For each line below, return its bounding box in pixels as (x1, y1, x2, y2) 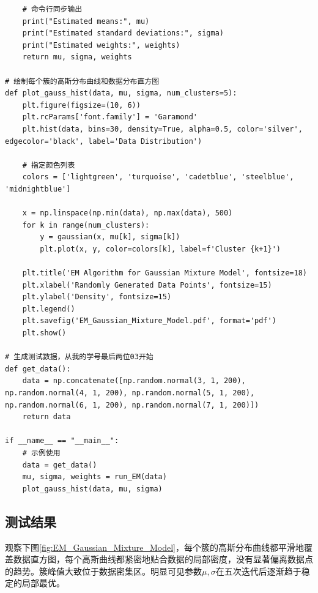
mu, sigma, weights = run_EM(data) (22, 472, 167, 482)
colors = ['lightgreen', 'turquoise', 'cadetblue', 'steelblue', (22, 173, 294, 182)
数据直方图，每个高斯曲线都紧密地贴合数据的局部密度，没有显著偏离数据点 (13, 553, 313, 565)
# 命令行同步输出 (22, 5, 83, 13)
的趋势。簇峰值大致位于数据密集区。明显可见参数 (5, 564, 202, 577)
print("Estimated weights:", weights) (22, 40, 180, 50)
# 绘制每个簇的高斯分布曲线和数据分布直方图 (5, 76, 160, 86)
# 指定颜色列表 (22, 160, 75, 170)
